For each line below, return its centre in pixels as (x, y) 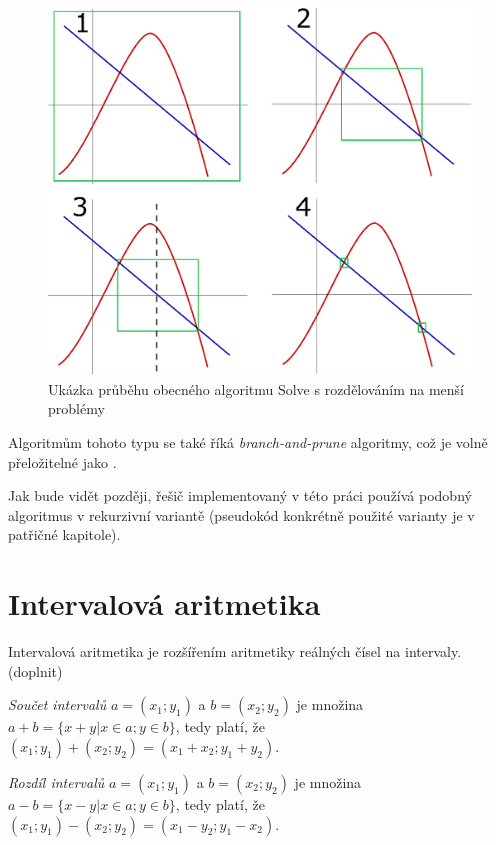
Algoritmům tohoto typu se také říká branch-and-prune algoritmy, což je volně (248, 442)
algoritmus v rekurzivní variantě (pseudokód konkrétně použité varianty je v (241, 514)
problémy (76, 408)
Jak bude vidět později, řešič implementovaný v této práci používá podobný (240, 495)
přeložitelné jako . (62, 461)
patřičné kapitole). (64, 534)
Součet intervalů (57, 704)
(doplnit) (35, 670)
